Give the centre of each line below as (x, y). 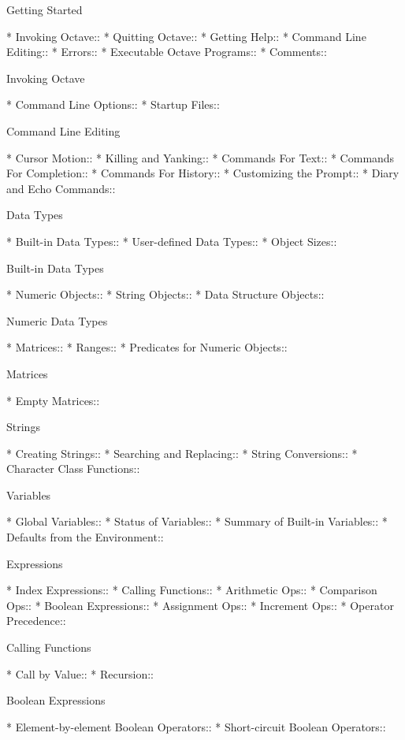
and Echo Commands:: (61, 188)
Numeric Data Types (57, 320)
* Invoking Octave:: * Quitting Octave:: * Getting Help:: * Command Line (186, 36)
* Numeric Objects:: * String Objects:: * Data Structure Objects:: (165, 294)
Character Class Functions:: (73, 469)
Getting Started (45, 9)
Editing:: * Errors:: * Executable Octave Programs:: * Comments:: (167, 52)
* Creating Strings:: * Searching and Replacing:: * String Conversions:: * (182, 453)
